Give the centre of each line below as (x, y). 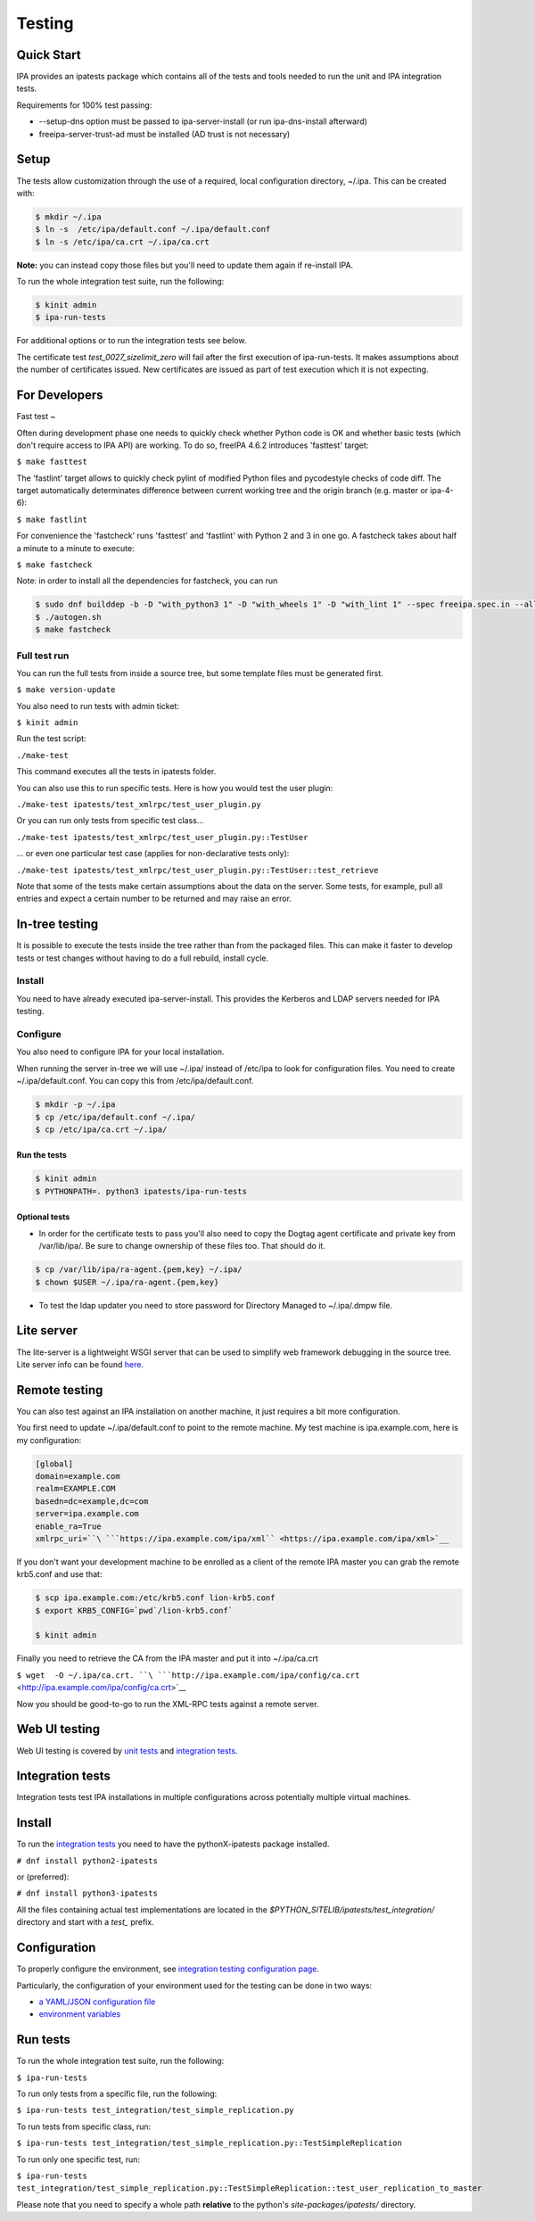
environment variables (80, 2014)
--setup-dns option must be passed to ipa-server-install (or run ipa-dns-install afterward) (203, 121)
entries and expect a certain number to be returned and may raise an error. (154, 899)
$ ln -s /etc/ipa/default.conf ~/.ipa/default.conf (153, 229)
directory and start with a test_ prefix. (86, 1922)
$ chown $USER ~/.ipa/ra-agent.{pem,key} (127, 1282)
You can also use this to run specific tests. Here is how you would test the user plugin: (175, 788)
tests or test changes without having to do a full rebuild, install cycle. (143, 958)
